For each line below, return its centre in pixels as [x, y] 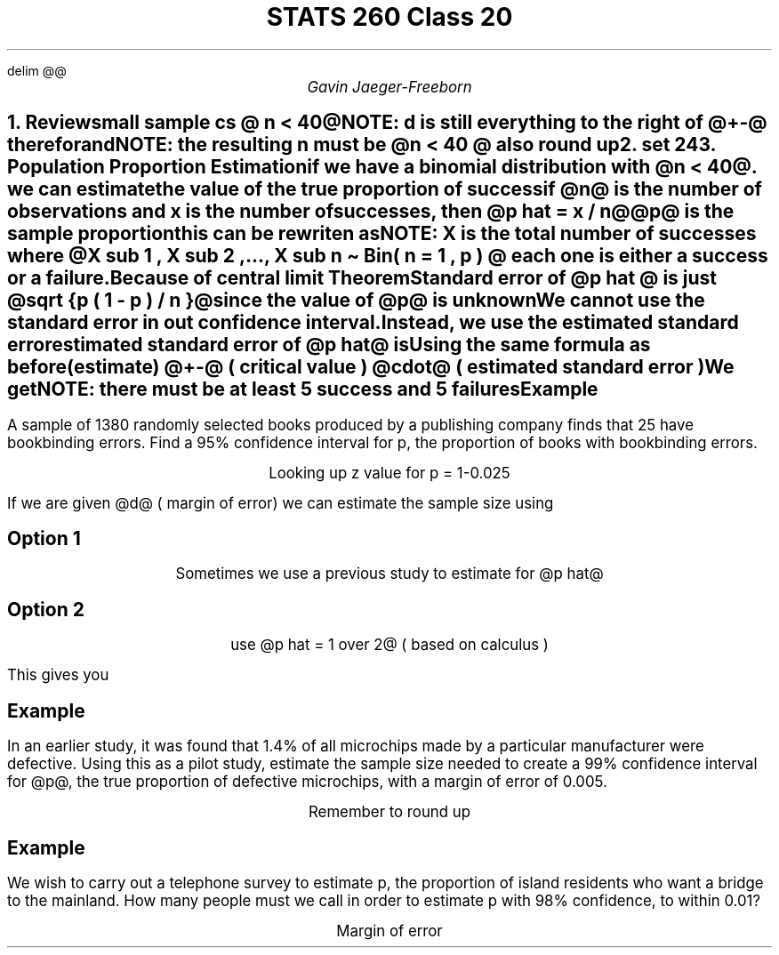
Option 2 [46, 609]
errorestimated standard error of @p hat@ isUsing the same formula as [329, 345]
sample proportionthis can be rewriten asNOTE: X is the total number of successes [382, 234]
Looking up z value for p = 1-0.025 [389, 473]
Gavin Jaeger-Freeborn [389, 87]
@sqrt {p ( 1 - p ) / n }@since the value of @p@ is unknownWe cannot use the [356, 301]
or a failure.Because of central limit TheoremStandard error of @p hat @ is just [362, 278]
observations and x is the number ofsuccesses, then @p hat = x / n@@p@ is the [371, 212]
